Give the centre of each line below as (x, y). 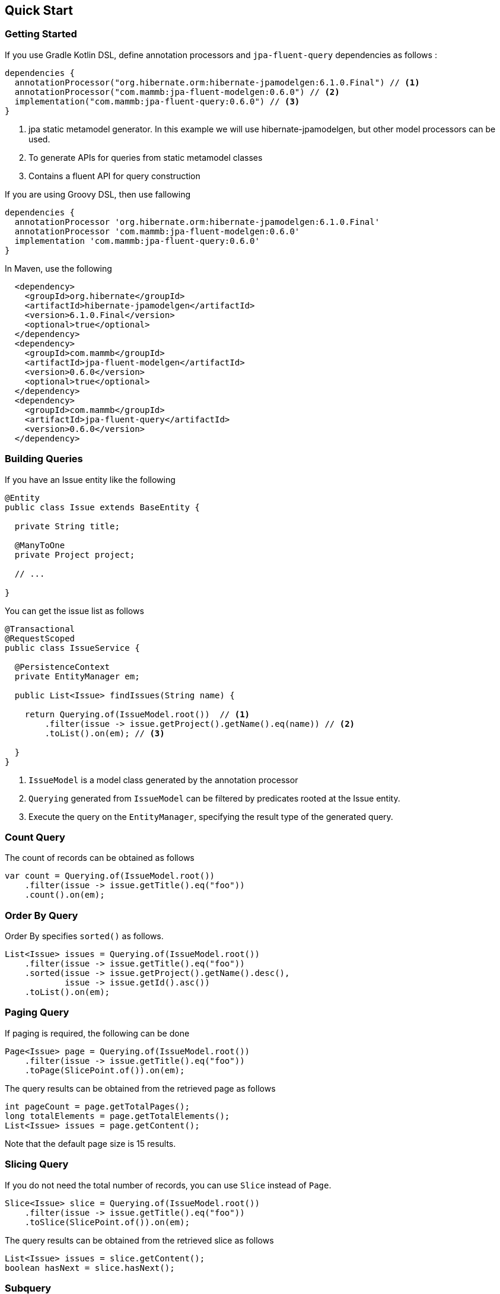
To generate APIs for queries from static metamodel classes (146, 157)
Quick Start (39, 10)
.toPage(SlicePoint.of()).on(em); (105, 1070)
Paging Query (37, 1012)
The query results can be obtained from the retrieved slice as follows (139, 1240)
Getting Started (41, 34)
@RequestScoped (40, 638)
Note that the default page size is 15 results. (90, 1143)
